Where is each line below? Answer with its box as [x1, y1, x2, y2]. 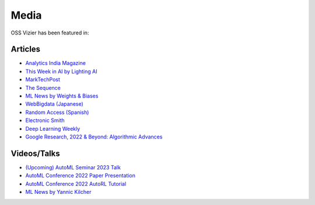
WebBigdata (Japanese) [25, 100, 84, 107]
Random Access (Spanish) [25, 109, 89, 116]
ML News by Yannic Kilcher [25, 189, 92, 196]
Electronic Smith [25, 117, 65, 124]
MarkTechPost [25, 76, 61, 83]
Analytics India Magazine [25, 60, 86, 67]
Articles [10, 44, 41, 54]
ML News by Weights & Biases [25, 92, 99, 99]
